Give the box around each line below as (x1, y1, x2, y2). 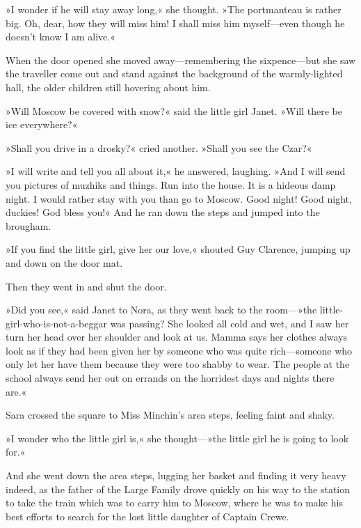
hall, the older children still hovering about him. (6, 79, 211, 94)
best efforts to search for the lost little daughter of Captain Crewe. (6, 508, 289, 523)
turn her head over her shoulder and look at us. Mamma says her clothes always (6, 329, 348, 344)
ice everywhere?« (6, 117, 78, 132)
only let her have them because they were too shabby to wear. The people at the (6, 357, 350, 371)
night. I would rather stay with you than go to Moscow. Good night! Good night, (6, 191, 352, 205)
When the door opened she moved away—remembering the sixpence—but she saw (6, 52, 356, 67)
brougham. (6, 218, 51, 233)
